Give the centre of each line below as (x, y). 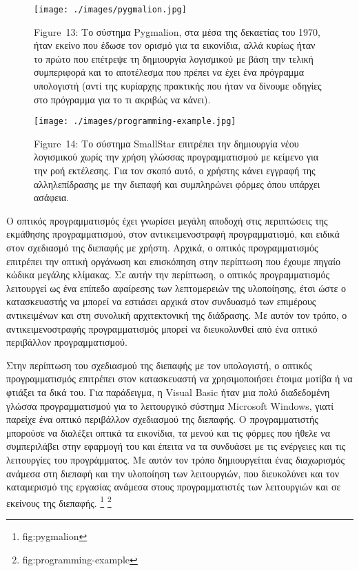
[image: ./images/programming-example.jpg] (135, 122)
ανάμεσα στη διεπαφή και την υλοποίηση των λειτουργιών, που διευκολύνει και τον (173, 473)
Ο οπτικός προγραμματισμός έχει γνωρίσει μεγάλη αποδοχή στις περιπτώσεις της (167, 220)
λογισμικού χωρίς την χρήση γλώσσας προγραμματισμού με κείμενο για (176, 157)
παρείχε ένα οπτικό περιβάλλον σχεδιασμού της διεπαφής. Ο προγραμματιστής (162, 419)
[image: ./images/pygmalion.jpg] (110, 10)
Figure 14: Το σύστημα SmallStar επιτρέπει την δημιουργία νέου (166, 143)
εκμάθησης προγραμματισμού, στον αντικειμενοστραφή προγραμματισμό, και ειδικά (173, 234)
